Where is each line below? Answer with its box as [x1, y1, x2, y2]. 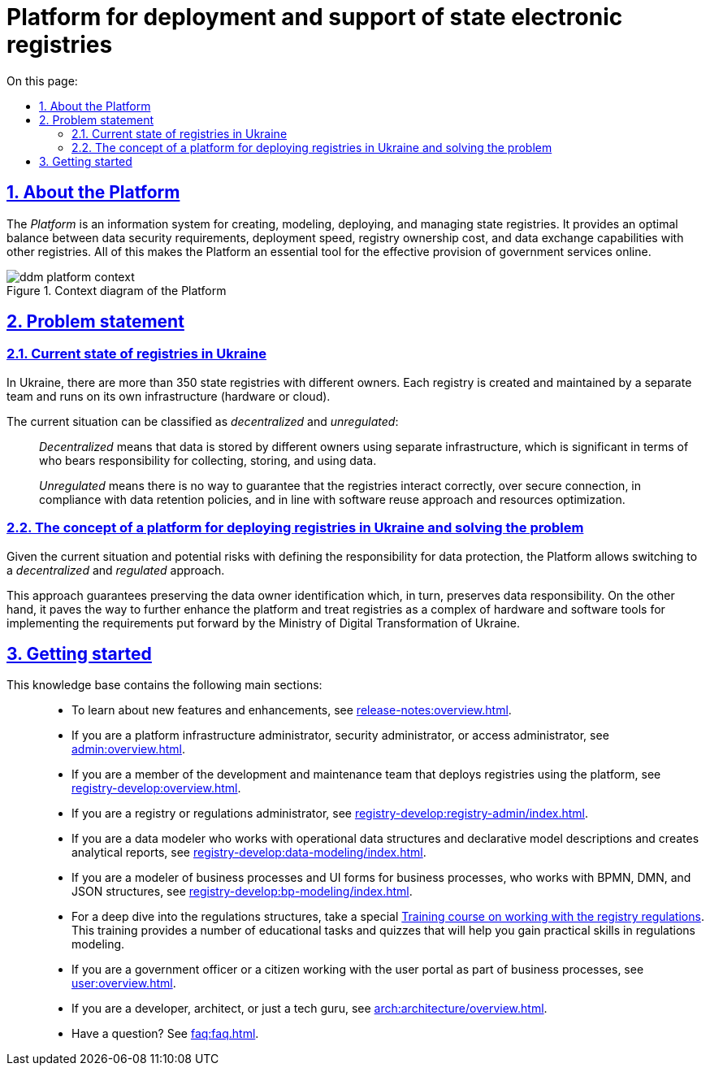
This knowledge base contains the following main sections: [6, 678, 323, 692]
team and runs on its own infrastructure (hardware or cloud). [6, 388, 331, 403]
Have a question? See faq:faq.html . [71, 1026, 259, 1041]
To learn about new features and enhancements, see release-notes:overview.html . [71, 703, 512, 718]
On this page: [6, 73, 78, 88]
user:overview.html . [71, 976, 176, 991]
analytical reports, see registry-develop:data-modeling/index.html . [71, 845, 426, 860]
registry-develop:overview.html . [71, 781, 241, 796]
